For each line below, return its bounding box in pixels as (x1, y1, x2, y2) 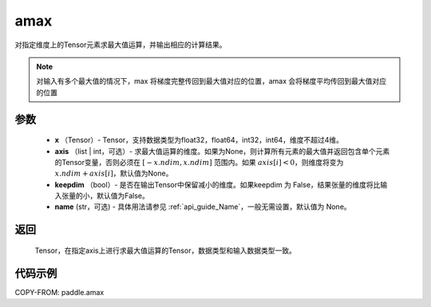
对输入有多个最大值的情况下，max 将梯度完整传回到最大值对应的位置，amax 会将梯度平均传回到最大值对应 (36, 77, 387, 86)
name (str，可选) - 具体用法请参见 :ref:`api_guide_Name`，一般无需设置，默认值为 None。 (54, 202, 351, 211)
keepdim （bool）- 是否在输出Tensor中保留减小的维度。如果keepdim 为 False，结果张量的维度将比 (54, 179, 381, 189)
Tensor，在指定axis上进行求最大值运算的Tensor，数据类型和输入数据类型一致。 (34, 246, 297, 255)
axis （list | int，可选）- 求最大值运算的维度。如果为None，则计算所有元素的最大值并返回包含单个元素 (54, 146, 390, 155)
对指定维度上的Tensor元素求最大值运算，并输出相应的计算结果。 (14, 40, 227, 49)
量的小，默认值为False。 (68, 191, 149, 201)
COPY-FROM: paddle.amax (14, 287, 105, 297)
